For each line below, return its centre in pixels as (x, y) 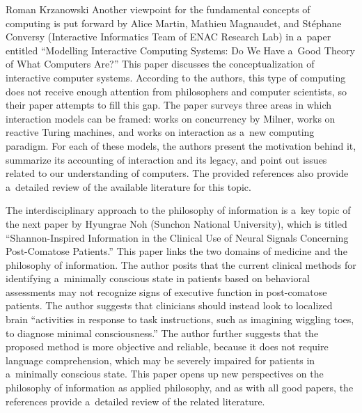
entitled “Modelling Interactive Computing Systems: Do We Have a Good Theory (180, 50)
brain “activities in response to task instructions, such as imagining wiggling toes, (180, 319)
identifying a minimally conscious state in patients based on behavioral (158, 278)
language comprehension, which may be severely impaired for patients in (160, 360)
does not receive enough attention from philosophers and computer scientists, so (176, 91)
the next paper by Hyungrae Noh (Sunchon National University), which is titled (176, 223)
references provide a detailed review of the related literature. (135, 401)
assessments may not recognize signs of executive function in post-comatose (166, 291)
